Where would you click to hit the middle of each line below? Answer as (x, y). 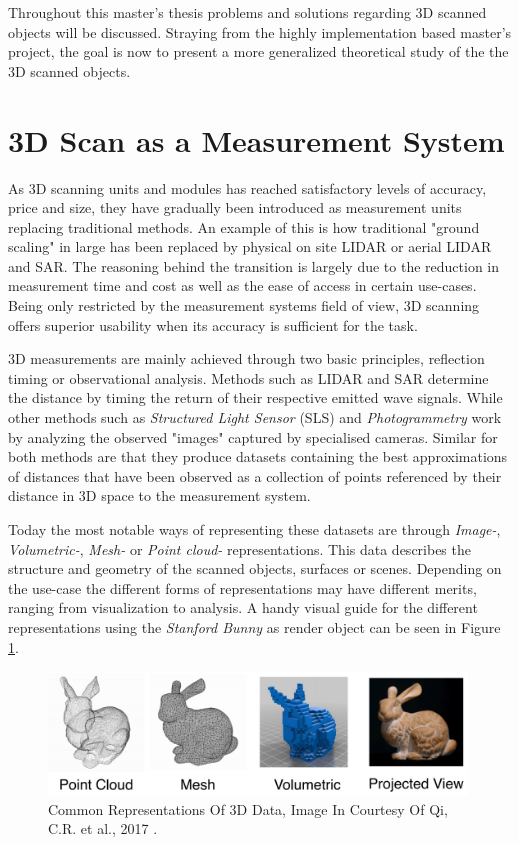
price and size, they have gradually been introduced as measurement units (235, 207)
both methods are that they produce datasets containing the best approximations (258, 456)
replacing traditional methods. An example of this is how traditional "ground (244, 226)
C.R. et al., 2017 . (103, 828)
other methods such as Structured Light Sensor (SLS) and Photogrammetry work (255, 417)
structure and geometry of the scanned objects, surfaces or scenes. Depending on (255, 568)
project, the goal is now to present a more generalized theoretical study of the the (258, 51)
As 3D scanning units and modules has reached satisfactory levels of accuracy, (247, 187)
